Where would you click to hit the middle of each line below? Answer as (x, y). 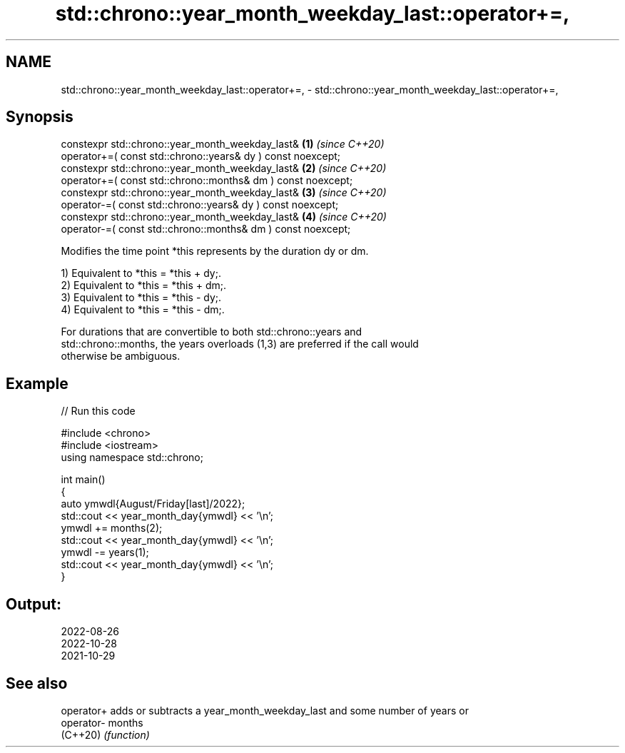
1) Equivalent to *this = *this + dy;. (141, 273)
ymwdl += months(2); (112, 528)
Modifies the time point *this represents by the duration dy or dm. (215, 251)
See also (37, 683)
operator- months (102, 722)
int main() (83, 480)
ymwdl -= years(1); (105, 552)
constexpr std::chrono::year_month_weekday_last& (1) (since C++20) (223, 144)
